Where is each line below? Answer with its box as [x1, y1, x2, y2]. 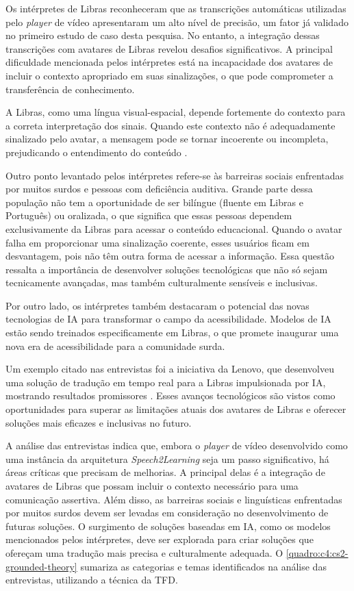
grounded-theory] [5, 559, 77, 573]
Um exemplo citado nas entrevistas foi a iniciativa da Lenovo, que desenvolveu [5, 362, 335, 376]
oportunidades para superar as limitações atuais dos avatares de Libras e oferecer [5, 402, 346, 416]
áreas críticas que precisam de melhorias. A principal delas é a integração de [5, 465, 325, 479]
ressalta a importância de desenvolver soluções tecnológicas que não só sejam [5, 262, 328, 276]
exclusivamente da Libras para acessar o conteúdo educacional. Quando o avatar [5, 221, 342, 236]
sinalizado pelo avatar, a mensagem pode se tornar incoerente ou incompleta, [5, 131, 329, 146]
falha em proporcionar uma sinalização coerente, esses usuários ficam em [5, 235, 309, 249]
